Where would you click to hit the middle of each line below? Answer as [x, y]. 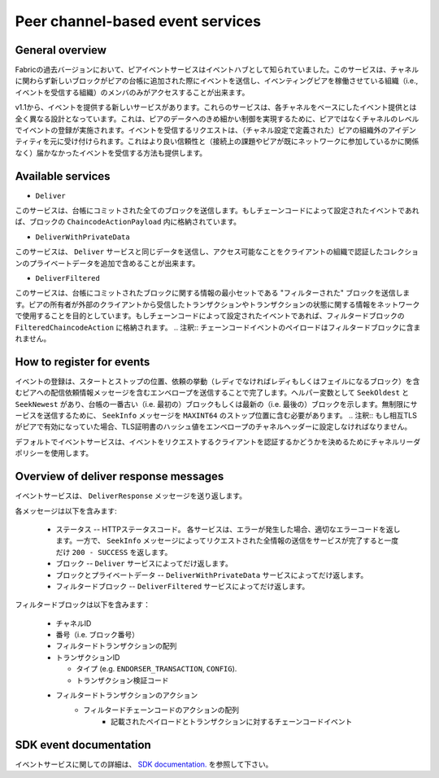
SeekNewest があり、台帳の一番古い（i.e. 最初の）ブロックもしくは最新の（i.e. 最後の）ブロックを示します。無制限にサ [216, 404]
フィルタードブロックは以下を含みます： [83, 605]
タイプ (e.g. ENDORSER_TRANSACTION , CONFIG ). [156, 669]
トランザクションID [88, 657]
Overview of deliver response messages [120, 476]
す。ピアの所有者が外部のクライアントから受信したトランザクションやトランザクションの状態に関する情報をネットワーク [217, 304]
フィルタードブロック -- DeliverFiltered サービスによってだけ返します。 [183, 586]
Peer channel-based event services [138, 21]
